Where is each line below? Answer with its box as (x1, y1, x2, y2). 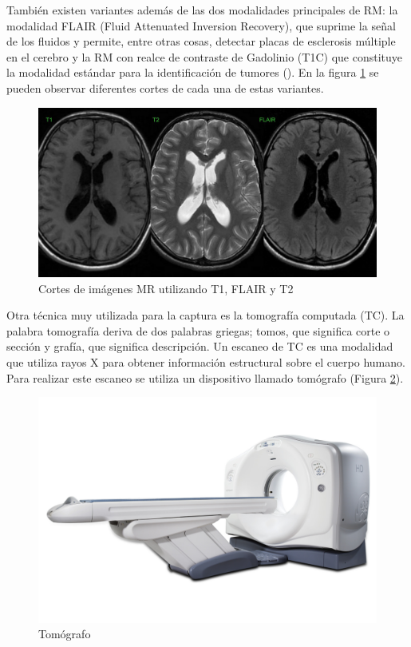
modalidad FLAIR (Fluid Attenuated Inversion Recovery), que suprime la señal (6, 17, 396, 34)
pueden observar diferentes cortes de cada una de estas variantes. (6, 79, 324, 96)
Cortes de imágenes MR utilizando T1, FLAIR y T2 (38, 280, 294, 296)
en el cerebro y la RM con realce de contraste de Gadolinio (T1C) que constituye (6, 48, 402, 65)
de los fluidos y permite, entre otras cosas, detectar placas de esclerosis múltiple (6, 33, 396, 50)
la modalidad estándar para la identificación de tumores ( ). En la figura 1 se (6, 64, 379, 81)
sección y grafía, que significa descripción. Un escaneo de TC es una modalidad (6, 338, 393, 355)
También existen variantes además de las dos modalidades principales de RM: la (6, 2, 398, 18)
